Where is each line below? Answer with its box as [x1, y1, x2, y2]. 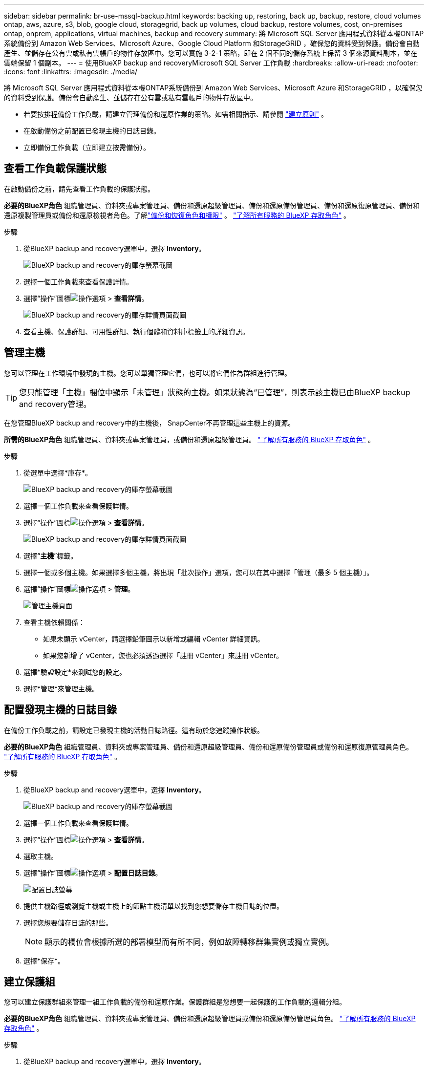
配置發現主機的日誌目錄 [4, 704, 117, 716]
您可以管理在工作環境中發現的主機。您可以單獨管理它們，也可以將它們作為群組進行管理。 [4, 368, 291, 377]
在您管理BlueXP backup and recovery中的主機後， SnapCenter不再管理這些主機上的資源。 [4, 418, 295, 427]
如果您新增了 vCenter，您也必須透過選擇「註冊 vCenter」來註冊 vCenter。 [43, 651, 283, 660]
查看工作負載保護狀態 [4, 162, 107, 175]
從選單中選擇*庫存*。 [23, 468, 92, 477]
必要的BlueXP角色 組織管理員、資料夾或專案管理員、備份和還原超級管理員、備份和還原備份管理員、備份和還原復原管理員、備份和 [4, 201, 420, 210]
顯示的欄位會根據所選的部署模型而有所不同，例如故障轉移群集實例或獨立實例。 [44, 937, 334, 947]
